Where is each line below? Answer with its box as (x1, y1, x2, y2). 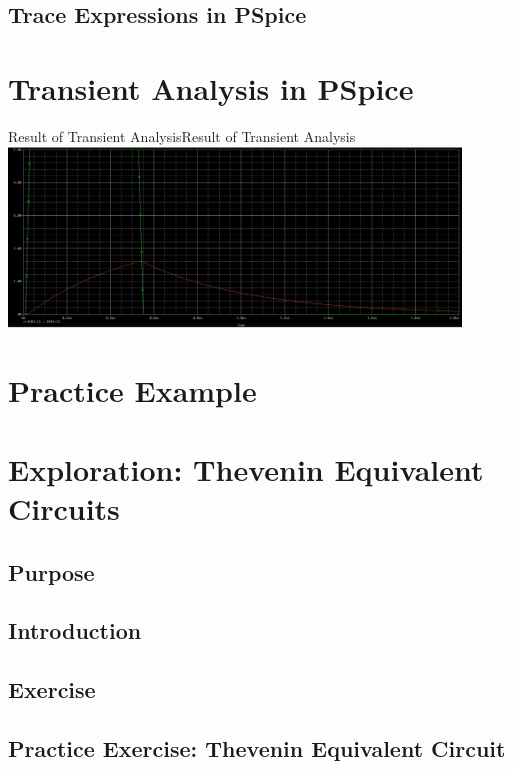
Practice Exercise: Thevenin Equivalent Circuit (8, 732, 506, 763)
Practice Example (8, 370, 257, 411)
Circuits (8, 488, 120, 528)
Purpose (8, 556, 95, 587)
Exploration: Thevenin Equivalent (8, 448, 484, 489)
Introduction (8, 615, 142, 646)
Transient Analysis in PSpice (8, 67, 414, 108)
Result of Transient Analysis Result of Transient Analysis (8, 125, 356, 146)
